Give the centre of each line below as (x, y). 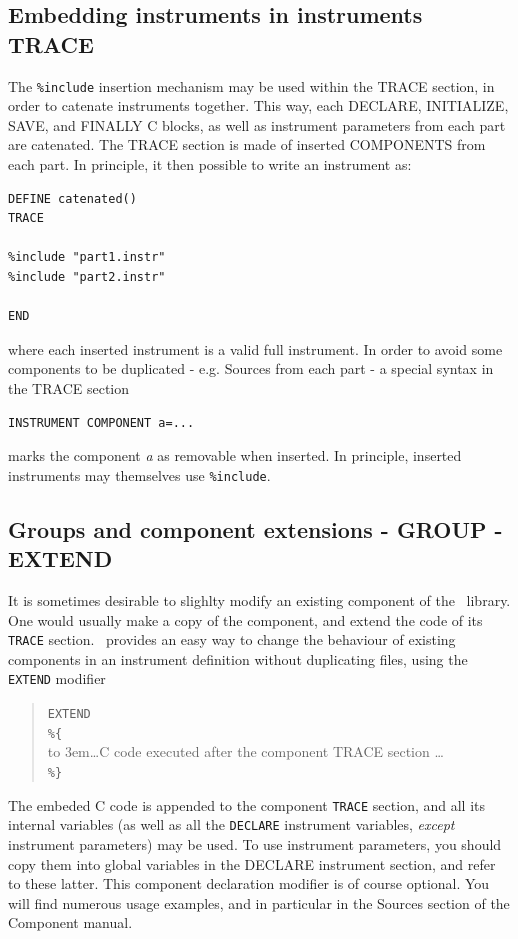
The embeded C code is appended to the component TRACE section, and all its (247, 804)
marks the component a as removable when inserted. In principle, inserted (235, 455)
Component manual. (70, 922)
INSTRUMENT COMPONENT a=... (101, 422)
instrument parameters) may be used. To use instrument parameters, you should (255, 843)
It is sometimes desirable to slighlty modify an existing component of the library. (259, 600)
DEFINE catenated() (72, 198)
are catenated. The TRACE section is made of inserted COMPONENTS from (247, 144)
